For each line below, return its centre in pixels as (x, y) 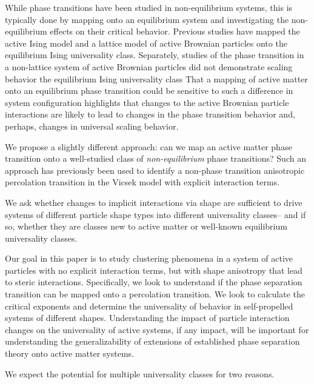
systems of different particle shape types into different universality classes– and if (155, 214)
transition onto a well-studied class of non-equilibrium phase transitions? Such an (155, 158)
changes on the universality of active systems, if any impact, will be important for (157, 329)
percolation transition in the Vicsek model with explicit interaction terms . (142, 182)
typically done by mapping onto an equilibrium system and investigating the (147, 19)
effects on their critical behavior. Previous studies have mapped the (175, 31)
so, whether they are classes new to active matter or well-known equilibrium (146, 226)
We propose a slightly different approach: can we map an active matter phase (149, 146)
